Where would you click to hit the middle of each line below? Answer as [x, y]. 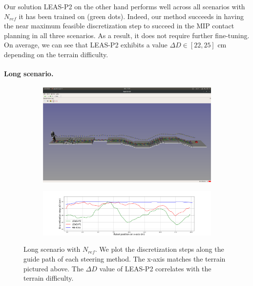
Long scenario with [52, 249]
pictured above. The [53, 268]
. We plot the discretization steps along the [159, 249]
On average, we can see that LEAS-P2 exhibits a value [86, 45]
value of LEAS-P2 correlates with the [155, 268]
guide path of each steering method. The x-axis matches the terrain [125, 259]
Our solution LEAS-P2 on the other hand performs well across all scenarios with [125, 6]
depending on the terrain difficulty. [56, 54]
